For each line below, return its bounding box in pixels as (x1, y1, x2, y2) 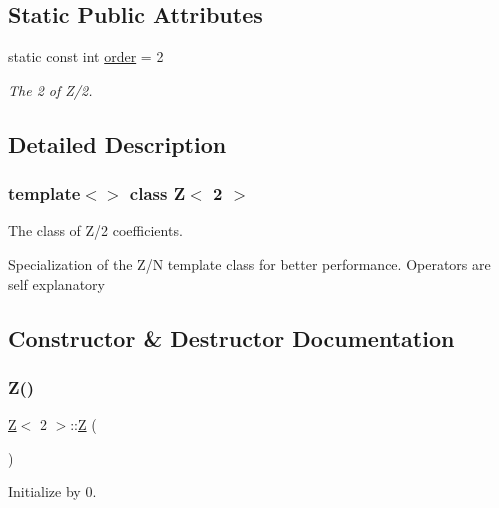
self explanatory (8, 273, 105, 294)
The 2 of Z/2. (8, 79, 93, 100)
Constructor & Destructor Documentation (8, 322, 455, 353)
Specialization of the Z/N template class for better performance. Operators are (8, 253, 491, 274)
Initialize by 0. (8, 481, 97, 502)
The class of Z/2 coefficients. (8, 220, 183, 241)
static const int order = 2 (8, 46, 164, 67)
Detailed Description (8, 128, 227, 159)
